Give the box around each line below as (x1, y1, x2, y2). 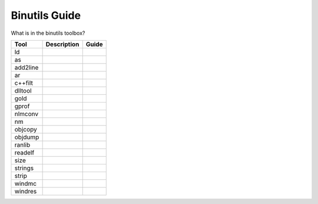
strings (14, 164, 34, 172)
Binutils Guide (11, 9, 81, 22)
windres (14, 187, 37, 195)
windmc (14, 179, 37, 187)
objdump (14, 133, 39, 141)
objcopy (14, 125, 38, 133)
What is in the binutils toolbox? (11, 29, 85, 37)
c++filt (14, 78, 34, 87)
